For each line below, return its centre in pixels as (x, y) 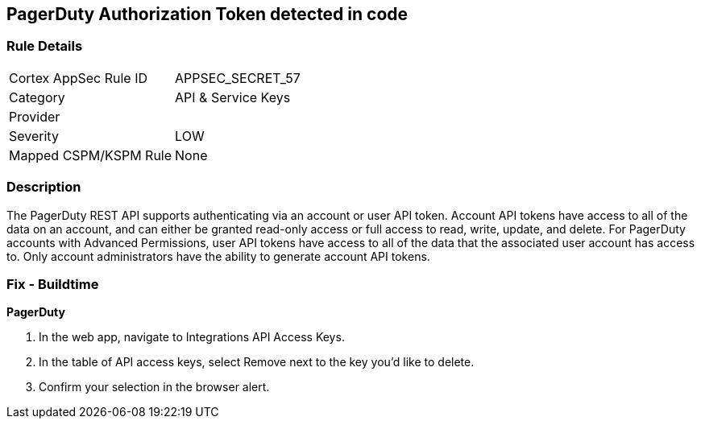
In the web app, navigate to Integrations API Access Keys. (192, 337)
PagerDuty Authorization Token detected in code (207, 14)
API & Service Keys (233, 97)
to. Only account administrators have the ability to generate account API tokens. (218, 256)
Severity (34, 136)
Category (37, 97)
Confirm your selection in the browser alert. (154, 387)
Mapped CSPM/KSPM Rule (91, 155)
